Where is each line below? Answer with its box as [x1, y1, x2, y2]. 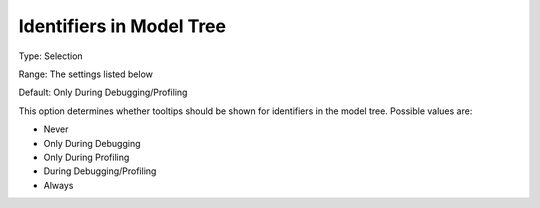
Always [43, 179, 74, 191]
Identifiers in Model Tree [18, 15, 227, 37]
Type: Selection [18, 50, 84, 62]
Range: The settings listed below [18, 68, 154, 80]
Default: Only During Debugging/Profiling [18, 86, 188, 99]
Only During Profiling [43, 151, 130, 163]
